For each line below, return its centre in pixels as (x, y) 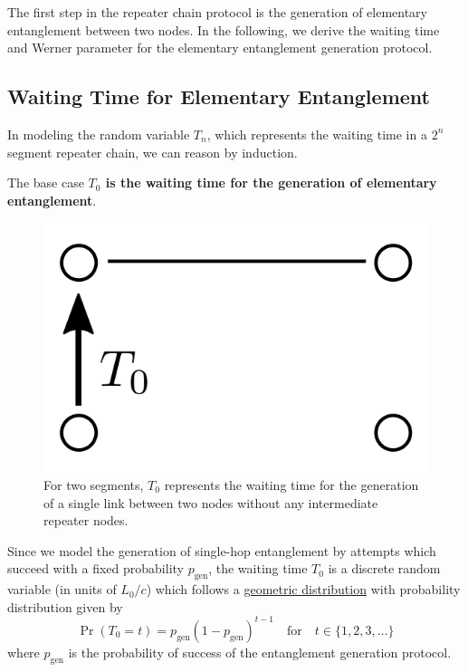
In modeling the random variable (99, 134)
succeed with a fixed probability (96, 568)
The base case (46, 182)
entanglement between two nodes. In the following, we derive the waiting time (224, 29)
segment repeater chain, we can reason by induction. (153, 152)
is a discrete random (384, 568)
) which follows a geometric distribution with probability (303, 589)
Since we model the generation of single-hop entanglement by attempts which (222, 550)
